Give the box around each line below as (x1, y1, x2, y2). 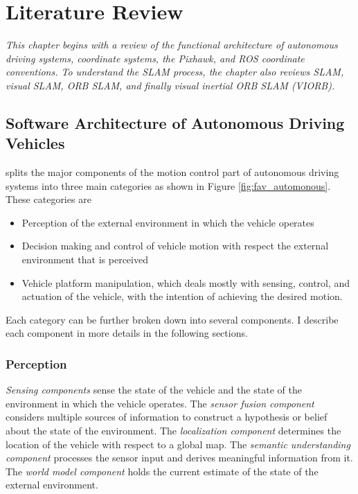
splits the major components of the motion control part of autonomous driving (6, 165, 339, 179)
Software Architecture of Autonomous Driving (6, 112, 345, 133)
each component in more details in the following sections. (6, 326, 248, 340)
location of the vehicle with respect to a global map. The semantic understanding (6, 436, 350, 451)
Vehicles (6, 132, 65, 154)
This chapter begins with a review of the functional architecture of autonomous (6, 37, 338, 52)
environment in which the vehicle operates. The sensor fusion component (6, 396, 314, 410)
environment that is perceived (21, 252, 148, 267)
